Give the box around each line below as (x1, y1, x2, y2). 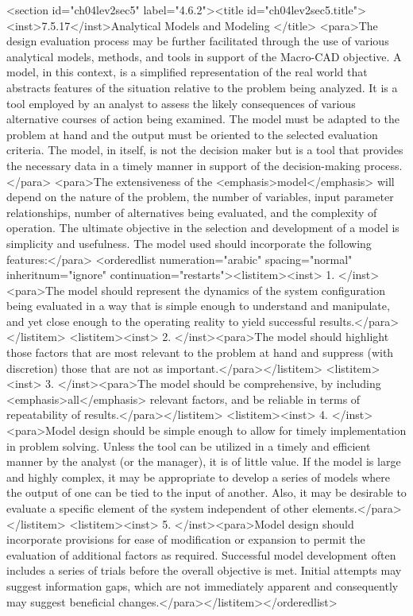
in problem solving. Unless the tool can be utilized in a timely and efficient (6, 437, 371, 454)
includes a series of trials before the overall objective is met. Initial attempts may (6, 562, 402, 579)
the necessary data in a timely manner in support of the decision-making (6, 157, 361, 173)
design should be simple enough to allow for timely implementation (79, 422, 407, 439)
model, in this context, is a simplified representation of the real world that (6, 64, 368, 80)
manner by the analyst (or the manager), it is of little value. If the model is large (6, 453, 401, 470)
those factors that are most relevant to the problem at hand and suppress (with (6, 344, 394, 361)
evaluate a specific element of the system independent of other (6, 500, 309, 516)
